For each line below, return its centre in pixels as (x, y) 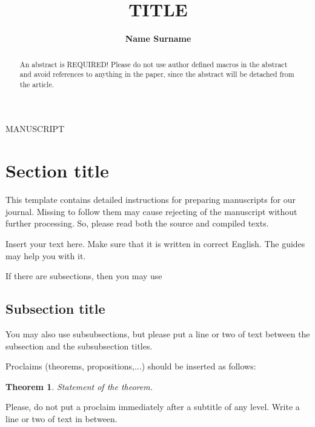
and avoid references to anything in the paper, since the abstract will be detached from (157, 74)
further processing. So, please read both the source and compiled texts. (137, 223)
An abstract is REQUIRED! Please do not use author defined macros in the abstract (154, 64)
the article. (37, 84)
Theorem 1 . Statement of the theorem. (79, 386)
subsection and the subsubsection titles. (79, 346)
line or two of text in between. (61, 418)
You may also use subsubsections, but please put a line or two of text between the (158, 333)
